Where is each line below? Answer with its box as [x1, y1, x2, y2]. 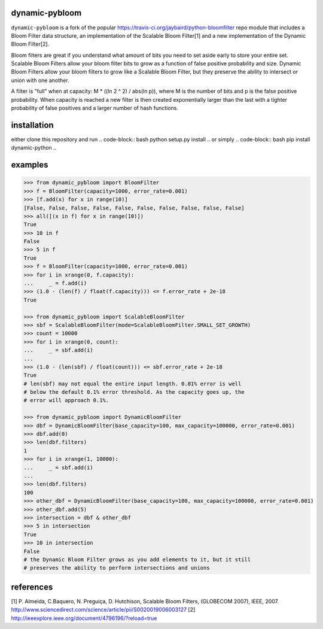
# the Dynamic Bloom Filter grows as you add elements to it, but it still [23, 556, 251, 563]
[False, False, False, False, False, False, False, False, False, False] [23, 204, 245, 211]
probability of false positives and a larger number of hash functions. [11, 105, 179, 112]
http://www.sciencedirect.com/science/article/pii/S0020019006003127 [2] [11, 606, 196, 613]
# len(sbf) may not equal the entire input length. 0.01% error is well [23, 380, 242, 387]
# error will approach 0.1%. [23, 397, 109, 404]
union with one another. [11, 77, 69, 84]
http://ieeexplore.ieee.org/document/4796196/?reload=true [11, 614, 158, 622]
